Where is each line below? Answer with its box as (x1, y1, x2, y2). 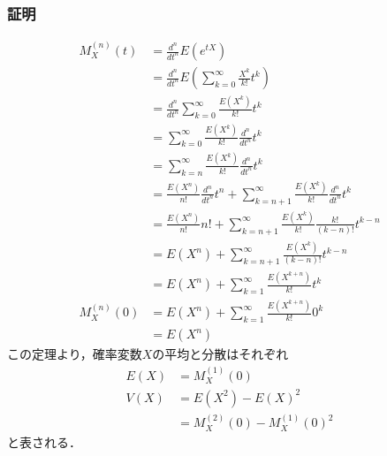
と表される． (7, 432, 81, 451)
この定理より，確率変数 (7, 345, 142, 363)
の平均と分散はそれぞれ (152, 345, 289, 363)
